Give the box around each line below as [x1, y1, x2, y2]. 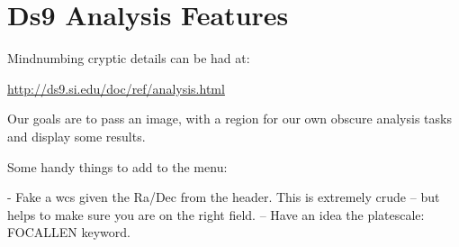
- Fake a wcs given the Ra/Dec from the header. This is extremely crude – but [7, 188, 440, 206]
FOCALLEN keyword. [7, 223, 130, 242]
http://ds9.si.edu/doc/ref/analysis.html [7, 78, 225, 97]
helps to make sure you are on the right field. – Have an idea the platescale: [7, 205, 425, 224]
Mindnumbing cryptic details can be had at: [7, 49, 250, 68]
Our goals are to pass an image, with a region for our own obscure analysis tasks [7, 109, 452, 128]
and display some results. [7, 126, 146, 145]
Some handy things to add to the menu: [7, 157, 228, 176]
